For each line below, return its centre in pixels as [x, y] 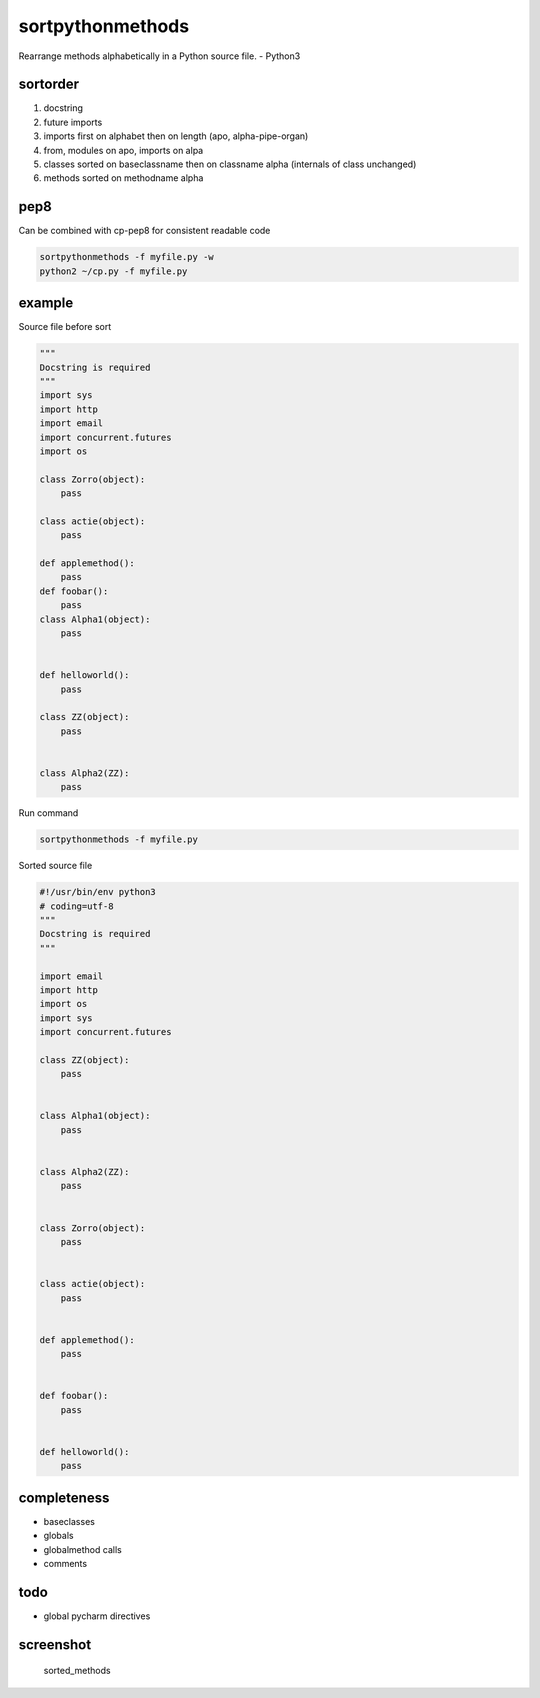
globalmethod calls [82, 1549]
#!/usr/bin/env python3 [98, 892]
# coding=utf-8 [76, 906]
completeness [64, 1497]
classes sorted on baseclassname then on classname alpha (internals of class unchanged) [230, 164]
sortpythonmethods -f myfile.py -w [126, 257]
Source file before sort [65, 327]
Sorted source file [55, 866]
